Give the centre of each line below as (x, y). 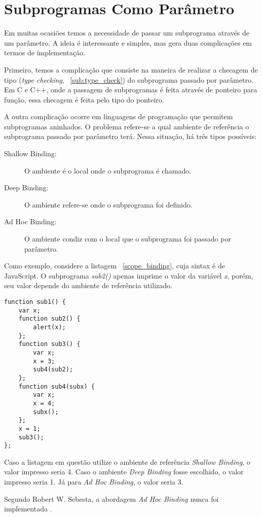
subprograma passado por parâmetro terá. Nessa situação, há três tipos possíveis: (130, 136)
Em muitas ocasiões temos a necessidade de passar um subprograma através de (127, 33)
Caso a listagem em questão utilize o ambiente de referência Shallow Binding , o (127, 461)
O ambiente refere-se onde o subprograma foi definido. (108, 204)
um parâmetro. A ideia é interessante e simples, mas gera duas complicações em (128, 42)
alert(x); (49, 327)
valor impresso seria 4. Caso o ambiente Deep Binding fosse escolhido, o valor (124, 472)
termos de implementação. (45, 53)
